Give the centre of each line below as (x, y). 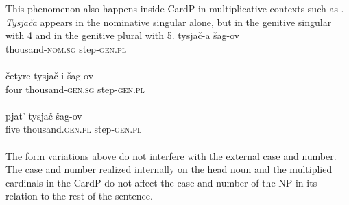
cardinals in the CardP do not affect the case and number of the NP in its (161, 182)
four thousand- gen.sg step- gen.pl (75, 88)
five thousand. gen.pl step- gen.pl (74, 129)
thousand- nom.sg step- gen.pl (66, 48)
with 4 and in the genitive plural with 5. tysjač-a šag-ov (123, 35)
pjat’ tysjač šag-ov (44, 115)
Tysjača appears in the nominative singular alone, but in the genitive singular (169, 22)
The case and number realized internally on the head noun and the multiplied (169, 169)
